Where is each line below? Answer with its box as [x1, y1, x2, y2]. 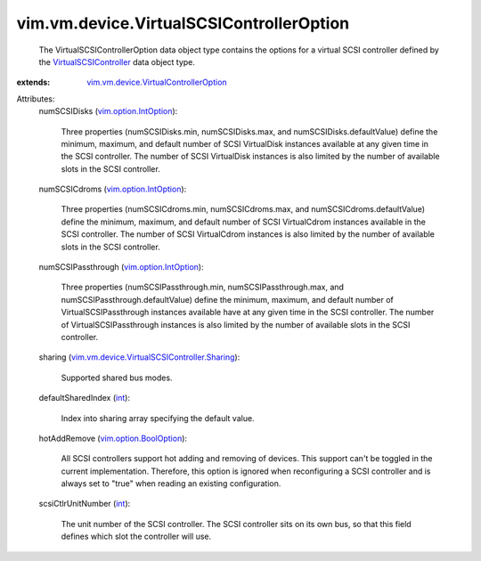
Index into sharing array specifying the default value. [61, 412, 255, 423]
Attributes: [16, 93, 55, 104]
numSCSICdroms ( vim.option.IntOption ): [38, 183, 187, 195]
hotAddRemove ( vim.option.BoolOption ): [38, 433, 187, 443]
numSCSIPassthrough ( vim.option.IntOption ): [38, 262, 204, 272]
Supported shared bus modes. [61, 372, 173, 383]
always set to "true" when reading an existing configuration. [61, 478, 281, 489]
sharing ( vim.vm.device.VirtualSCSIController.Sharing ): [38, 352, 240, 362]
